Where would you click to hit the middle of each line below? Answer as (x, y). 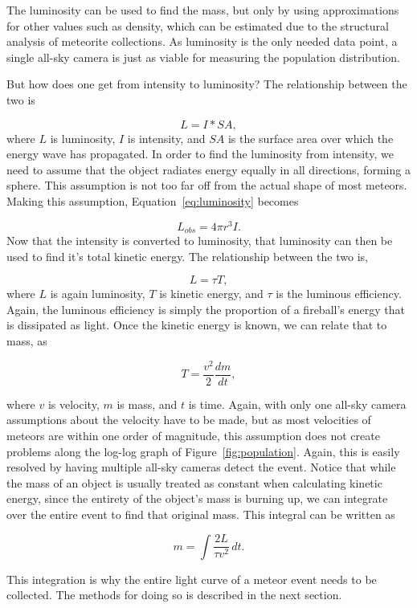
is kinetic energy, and (211, 294)
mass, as (27, 341)
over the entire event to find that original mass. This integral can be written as (201, 514)
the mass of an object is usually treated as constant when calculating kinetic (194, 482)
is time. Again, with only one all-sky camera (297, 404)
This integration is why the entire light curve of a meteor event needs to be (192, 579)
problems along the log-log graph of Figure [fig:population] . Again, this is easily (203, 451)
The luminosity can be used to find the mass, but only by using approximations (203, 10)
